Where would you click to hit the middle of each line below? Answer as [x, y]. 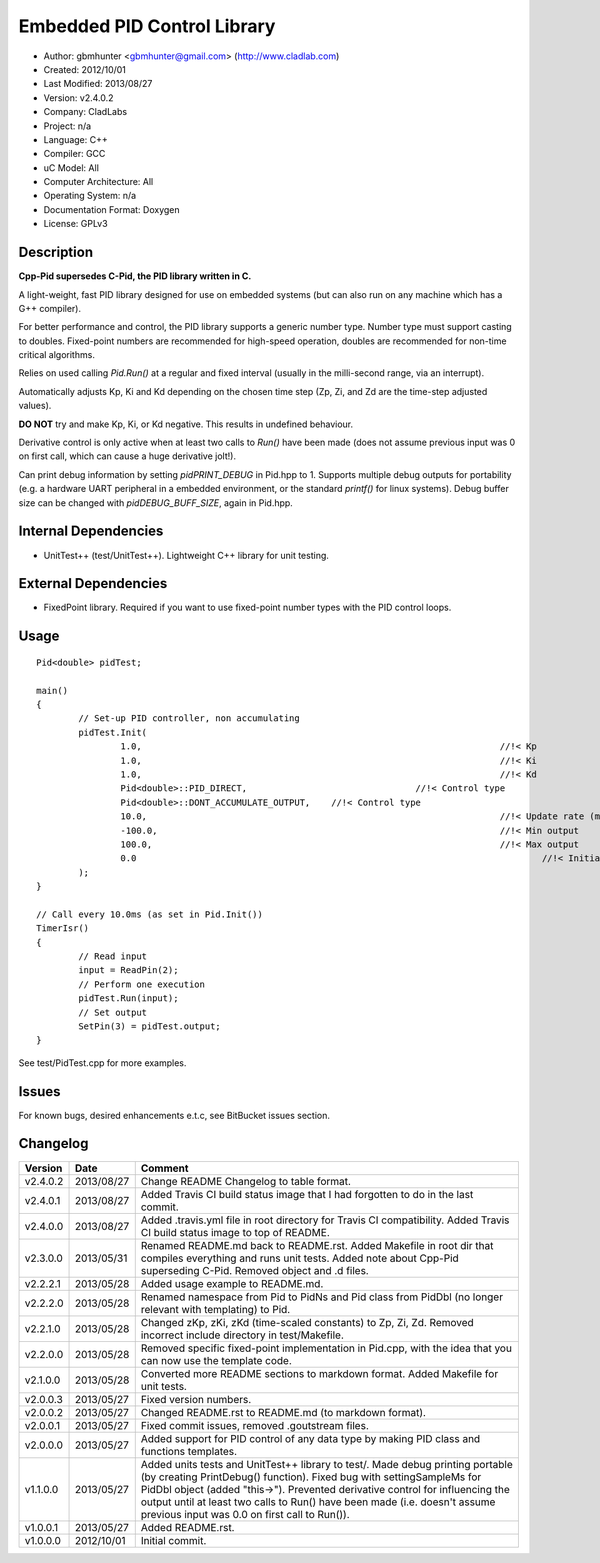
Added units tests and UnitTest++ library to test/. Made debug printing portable [327, 1464]
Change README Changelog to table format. [246, 1181]
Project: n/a [67, 126]
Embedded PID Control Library [147, 26]
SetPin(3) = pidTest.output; [150, 1026]
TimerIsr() [63, 928]
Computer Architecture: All [98, 182]
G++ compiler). [50, 308]
